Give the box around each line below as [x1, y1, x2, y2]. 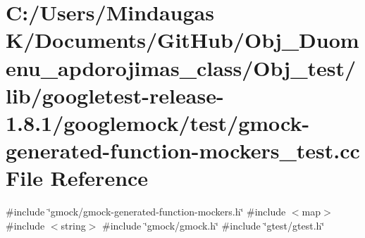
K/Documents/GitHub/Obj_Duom [6, 25, 359, 54]
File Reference [6, 163, 149, 192]
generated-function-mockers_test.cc [6, 136, 360, 165]
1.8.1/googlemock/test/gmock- [6, 108, 310, 137]
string [61, 218, 86, 232]
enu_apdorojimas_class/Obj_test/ [6, 53, 357, 82]
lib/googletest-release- [6, 80, 224, 109]
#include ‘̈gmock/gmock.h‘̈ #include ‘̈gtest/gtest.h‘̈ [102, 218, 325, 232]
